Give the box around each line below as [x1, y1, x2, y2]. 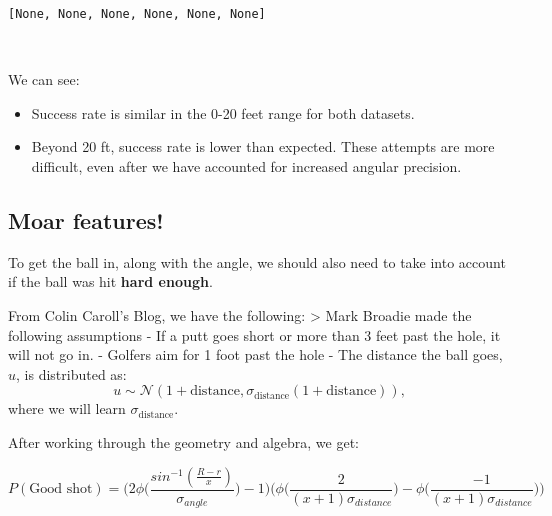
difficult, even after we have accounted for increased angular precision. [31, 156, 462, 177]
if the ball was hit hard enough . [8, 271, 213, 292]
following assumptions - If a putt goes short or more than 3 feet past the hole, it [8, 324, 501, 345]
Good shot [29, 482, 93, 497]
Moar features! [8, 205, 164, 236]
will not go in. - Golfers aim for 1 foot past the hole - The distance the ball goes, [8, 344, 503, 365]
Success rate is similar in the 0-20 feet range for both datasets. [31, 102, 415, 123]
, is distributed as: [16, 363, 127, 384]
